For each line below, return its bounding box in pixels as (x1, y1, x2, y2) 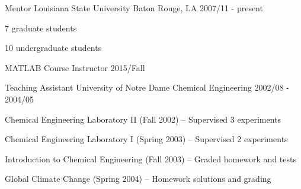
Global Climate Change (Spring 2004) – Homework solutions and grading (5, 172, 271, 185)
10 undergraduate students (5, 41, 102, 54)
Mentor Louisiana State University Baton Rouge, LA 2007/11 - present (5, 2, 263, 14)
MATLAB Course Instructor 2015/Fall (5, 61, 145, 73)
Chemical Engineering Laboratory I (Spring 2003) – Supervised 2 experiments (5, 133, 288, 145)
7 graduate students (5, 21, 77, 34)
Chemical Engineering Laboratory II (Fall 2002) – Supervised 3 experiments (5, 113, 281, 125)
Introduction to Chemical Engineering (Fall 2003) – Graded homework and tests (5, 152, 296, 165)
